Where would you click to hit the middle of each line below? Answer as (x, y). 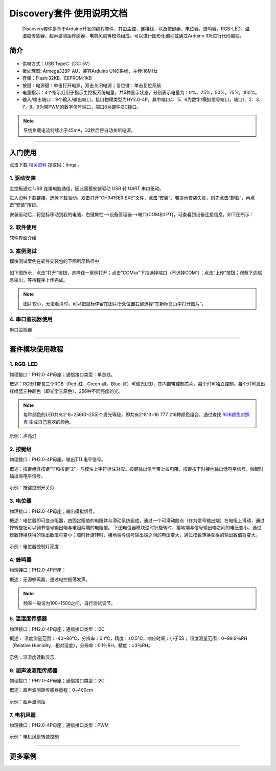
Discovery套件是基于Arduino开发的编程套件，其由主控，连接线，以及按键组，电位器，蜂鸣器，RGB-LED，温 (136, 29)
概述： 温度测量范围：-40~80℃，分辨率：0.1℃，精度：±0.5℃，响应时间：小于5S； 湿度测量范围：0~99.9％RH (128, 638)
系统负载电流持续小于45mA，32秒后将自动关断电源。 (79, 130)
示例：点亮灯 (23, 436)
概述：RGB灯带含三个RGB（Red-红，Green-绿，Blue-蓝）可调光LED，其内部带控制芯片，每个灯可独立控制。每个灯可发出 (137, 384)
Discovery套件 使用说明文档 (68, 13)
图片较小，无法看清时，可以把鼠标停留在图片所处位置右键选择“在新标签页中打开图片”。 (115, 304)
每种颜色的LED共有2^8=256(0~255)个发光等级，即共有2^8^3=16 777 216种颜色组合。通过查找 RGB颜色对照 (136, 414)
